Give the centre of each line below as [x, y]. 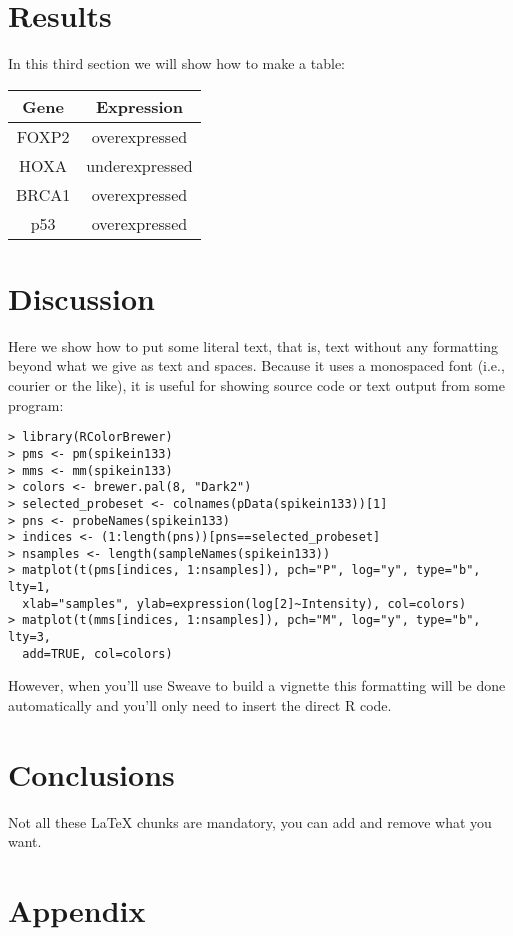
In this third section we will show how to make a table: [177, 63]
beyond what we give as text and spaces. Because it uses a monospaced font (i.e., [256, 365]
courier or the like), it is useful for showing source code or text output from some [256, 385]
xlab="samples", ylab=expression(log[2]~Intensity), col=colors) [244, 603]
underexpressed [139, 165]
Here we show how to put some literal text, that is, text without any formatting [253, 345]
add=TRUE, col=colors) [97, 653]
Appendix [77, 910]
